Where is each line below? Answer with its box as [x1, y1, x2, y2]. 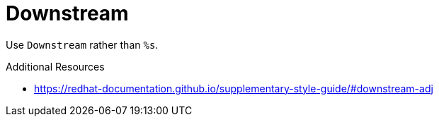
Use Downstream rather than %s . [6, 38, 159, 51]
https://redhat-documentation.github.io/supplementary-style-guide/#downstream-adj [34, 82, 433, 94]
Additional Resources [6, 60, 105, 73]
